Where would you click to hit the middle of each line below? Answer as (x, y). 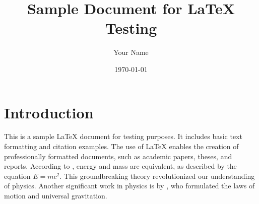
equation (17, 176)
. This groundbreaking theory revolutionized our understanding (157, 176)
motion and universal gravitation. (56, 195)
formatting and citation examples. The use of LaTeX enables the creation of (121, 146)
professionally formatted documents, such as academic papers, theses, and (118, 156)
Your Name (131, 52)
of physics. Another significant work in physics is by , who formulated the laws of (129, 186)
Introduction (49, 112)
